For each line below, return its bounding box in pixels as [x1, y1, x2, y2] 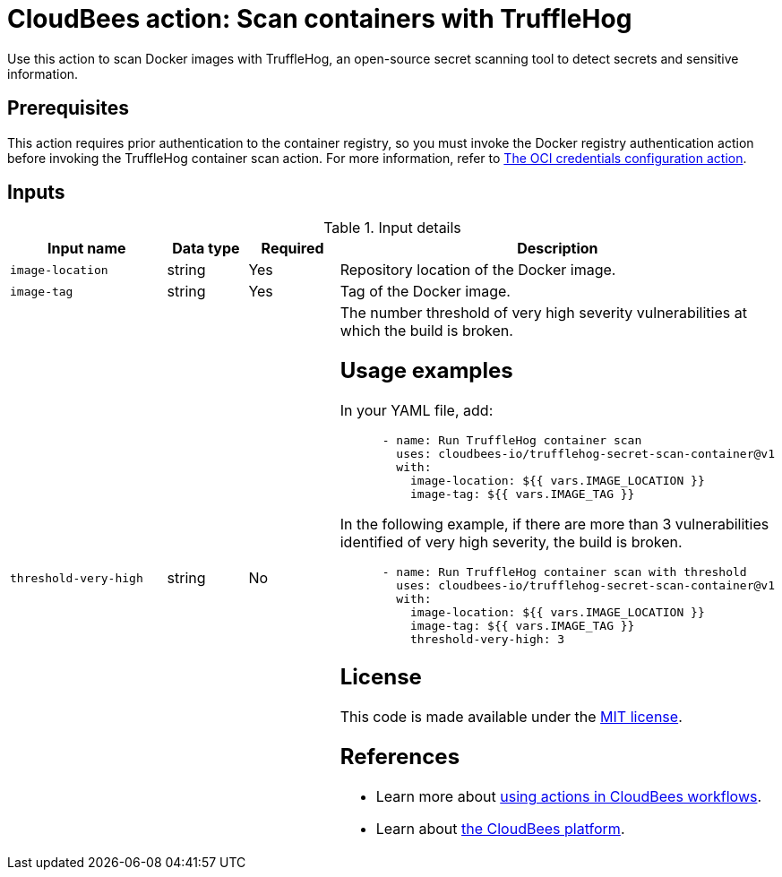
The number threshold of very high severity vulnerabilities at [339, 304, 747, 322]
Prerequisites [7, 97, 129, 120]
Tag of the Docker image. [339, 282, 511, 301]
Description [517, 239, 598, 258]
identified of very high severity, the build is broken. [339, 533, 683, 552]
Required [261, 239, 324, 258]
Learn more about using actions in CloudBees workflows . [375, 787, 762, 805]
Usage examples [339, 357, 513, 384]
